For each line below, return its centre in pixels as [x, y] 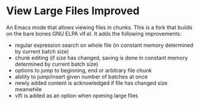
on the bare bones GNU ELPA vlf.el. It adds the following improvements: [94, 33]
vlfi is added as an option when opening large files [76, 96]
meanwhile [28, 89]
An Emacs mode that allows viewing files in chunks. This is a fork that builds [99, 27]
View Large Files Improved [73, 11]
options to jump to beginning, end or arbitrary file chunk [83, 70]
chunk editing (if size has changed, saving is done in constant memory [101, 58]
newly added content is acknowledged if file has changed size [91, 83]
